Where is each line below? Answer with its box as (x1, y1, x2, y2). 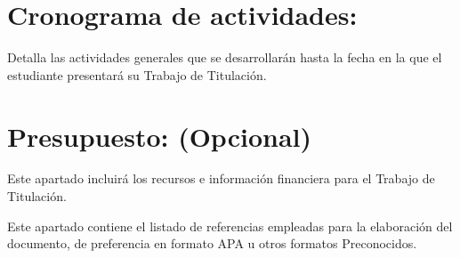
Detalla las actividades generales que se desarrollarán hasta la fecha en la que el (7, 48, 442, 67)
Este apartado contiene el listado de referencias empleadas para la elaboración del (7, 216, 453, 235)
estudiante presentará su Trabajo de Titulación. (7, 65, 267, 84)
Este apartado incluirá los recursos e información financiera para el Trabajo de (7, 169, 435, 188)
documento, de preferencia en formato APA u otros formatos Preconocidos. (7, 234, 417, 253)
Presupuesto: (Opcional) (7, 117, 311, 154)
